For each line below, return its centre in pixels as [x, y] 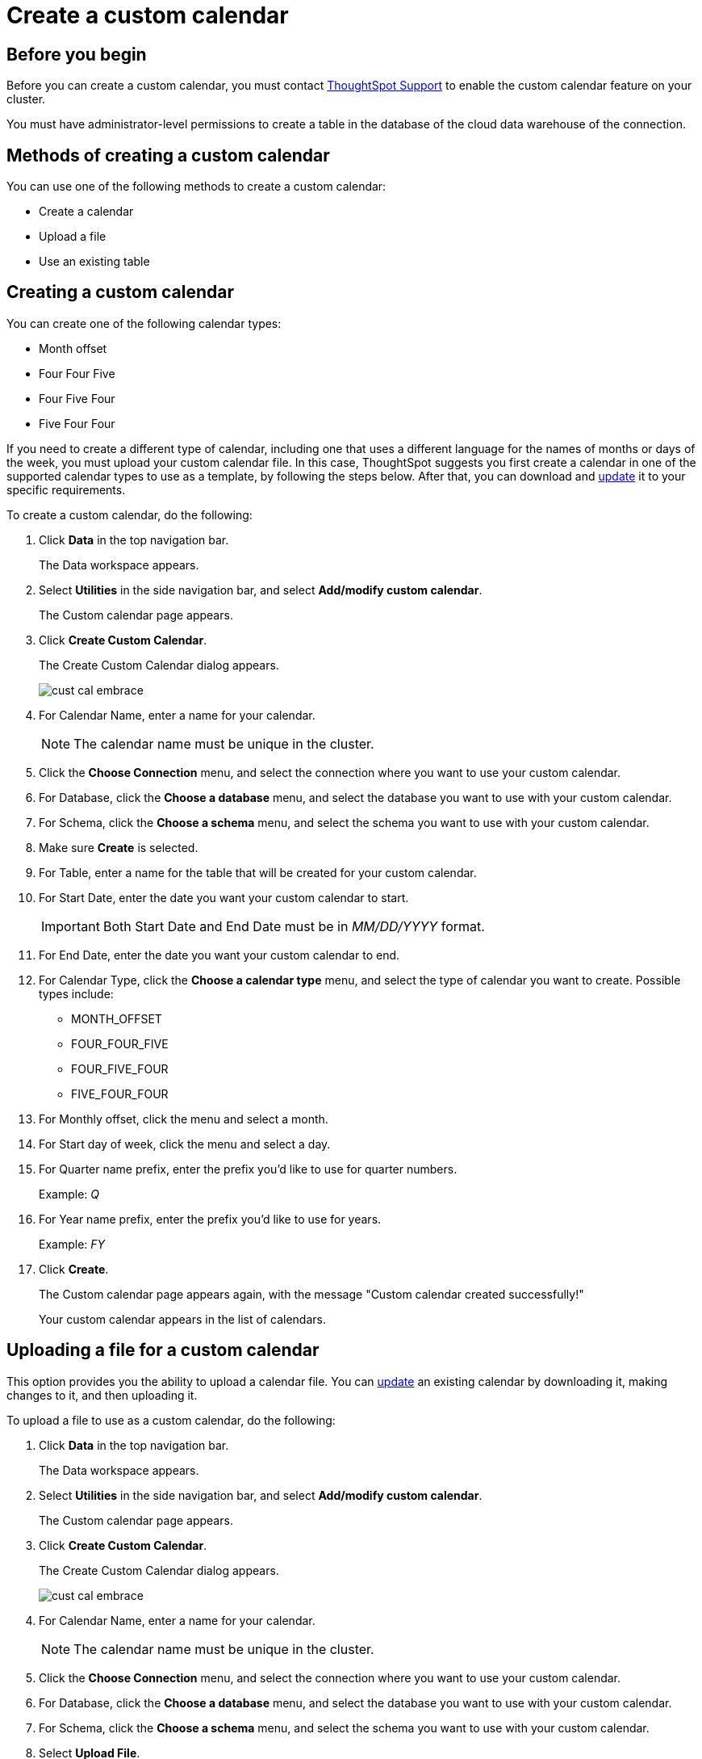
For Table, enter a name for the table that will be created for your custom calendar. [258, 872]
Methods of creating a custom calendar [168, 155]
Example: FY [72, 1244]
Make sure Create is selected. [119, 847]
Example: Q [69, 1194]
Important [71, 926]
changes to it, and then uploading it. [102, 1395]
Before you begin [77, 54]
